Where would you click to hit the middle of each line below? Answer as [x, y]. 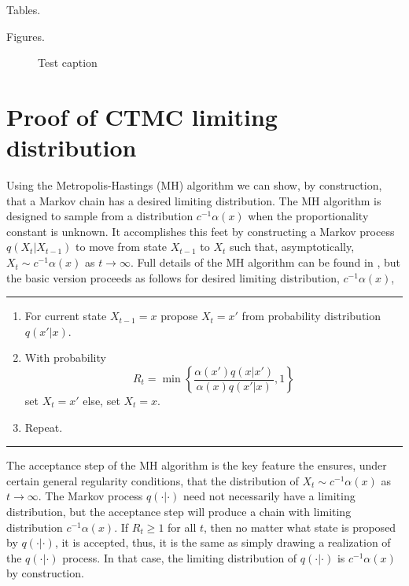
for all [182, 527]
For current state [66, 316]
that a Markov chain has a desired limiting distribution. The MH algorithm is [194, 200]
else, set [101, 401]
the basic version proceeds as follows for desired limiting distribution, [173, 277]
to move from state [122, 247]
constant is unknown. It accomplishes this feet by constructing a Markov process [201, 231]
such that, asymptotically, [292, 247]
